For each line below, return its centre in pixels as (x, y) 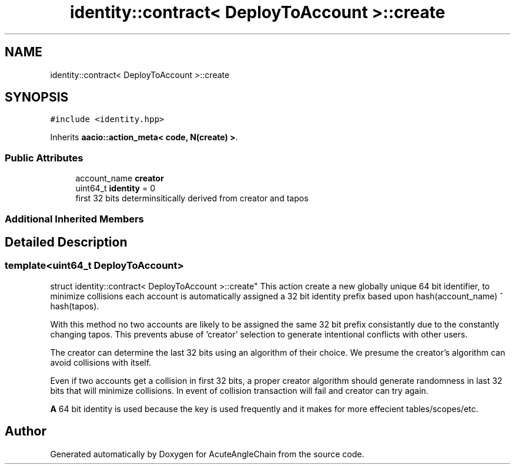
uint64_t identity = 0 (115, 188)
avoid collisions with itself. (101, 362)
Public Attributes (44, 158)
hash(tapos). (75, 306)
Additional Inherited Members (74, 219)
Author (26, 431)
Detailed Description (66, 242)
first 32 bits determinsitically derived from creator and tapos (192, 198)
